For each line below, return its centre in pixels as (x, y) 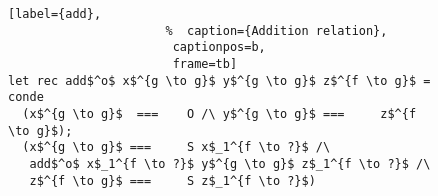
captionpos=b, (219, 47)
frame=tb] (205, 63)
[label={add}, (55, 14)
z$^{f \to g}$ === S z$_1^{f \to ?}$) (172, 180)
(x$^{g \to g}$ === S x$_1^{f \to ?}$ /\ (176, 147)
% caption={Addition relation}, (276, 30)
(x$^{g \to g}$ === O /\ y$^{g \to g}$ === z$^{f (219, 113)
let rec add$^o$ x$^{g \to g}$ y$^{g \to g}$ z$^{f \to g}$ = (219, 80)
